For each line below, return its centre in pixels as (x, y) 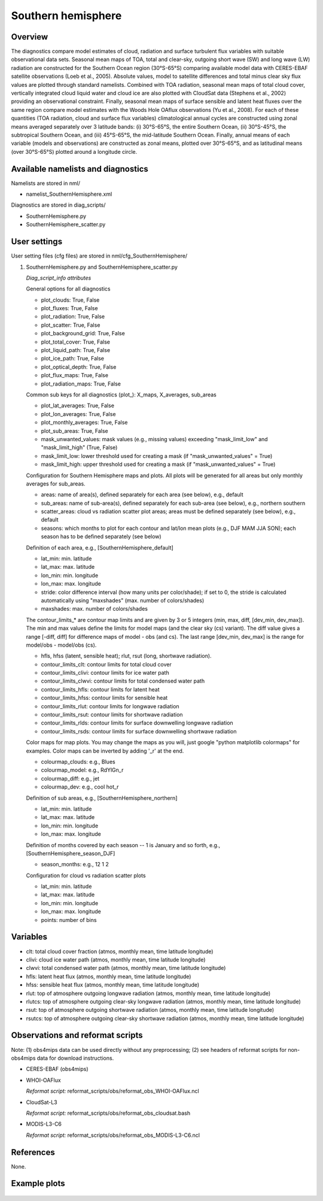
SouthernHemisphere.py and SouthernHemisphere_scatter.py (102, 267)
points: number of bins (69, 920)
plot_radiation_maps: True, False (81, 384)
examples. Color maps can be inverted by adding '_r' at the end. (105, 751)
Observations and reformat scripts (77, 1035)
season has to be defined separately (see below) (101, 536)
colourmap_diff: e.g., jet (70, 778)
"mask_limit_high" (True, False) (79, 448)
